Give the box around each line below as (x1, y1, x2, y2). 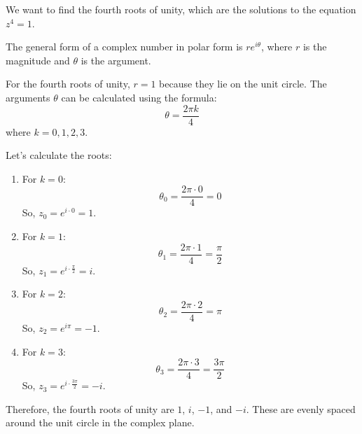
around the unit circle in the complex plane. (6, 415, 195, 430)
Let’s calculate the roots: (6, 148, 112, 162)
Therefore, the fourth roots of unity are (6, 401, 174, 416)
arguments (6, 90, 50, 104)
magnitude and (6, 52, 70, 67)
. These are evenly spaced (246, 401, 356, 416)
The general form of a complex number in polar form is (6, 39, 243, 54)
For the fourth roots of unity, (6, 76, 130, 91)
